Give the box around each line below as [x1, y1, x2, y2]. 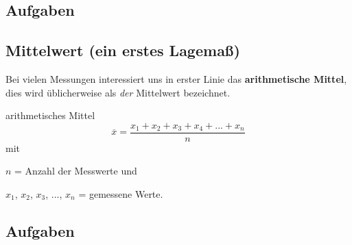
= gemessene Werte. [78, 187, 163, 201]
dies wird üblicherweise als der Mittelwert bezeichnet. [5, 85, 231, 99]
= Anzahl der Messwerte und [14, 164, 137, 178]
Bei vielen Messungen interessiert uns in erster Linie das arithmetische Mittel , [5, 71, 347, 86]
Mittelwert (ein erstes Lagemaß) [5, 40, 240, 61]
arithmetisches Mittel [5, 108, 95, 122]
